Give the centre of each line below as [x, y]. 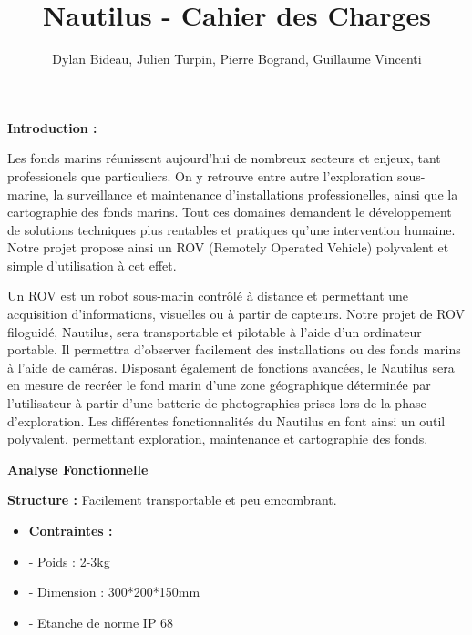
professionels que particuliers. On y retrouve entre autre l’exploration [200, 175]
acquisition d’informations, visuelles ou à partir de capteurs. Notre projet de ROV [236, 314]
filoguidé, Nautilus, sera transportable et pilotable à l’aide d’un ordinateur [215, 331]
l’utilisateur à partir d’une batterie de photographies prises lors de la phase [217, 403]
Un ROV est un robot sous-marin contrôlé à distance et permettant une [208, 296]
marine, [28, 194]
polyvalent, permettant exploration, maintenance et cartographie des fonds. [218, 439]
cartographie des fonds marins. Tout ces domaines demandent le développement [230, 212]
